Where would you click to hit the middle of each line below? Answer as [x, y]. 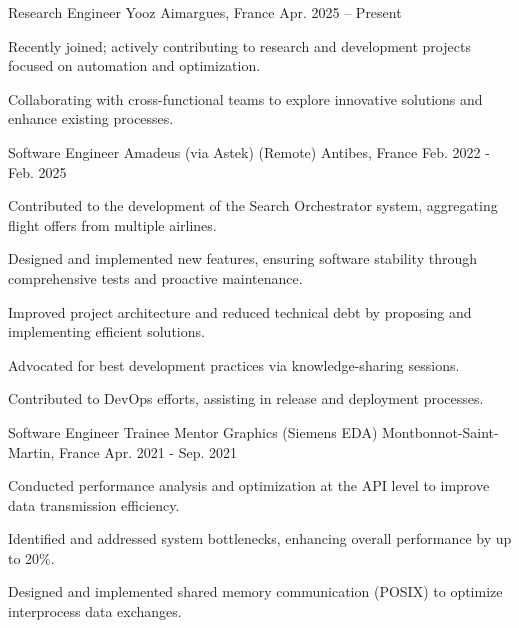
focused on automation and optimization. [134, 65]
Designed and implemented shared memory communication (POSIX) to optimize [255, 591]
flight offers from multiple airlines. [112, 224]
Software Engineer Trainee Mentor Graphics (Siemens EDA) [193, 431]
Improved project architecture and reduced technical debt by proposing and [240, 311]
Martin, [31, 451]
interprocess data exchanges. [95, 611]
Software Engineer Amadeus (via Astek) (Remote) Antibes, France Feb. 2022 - [249, 151]
